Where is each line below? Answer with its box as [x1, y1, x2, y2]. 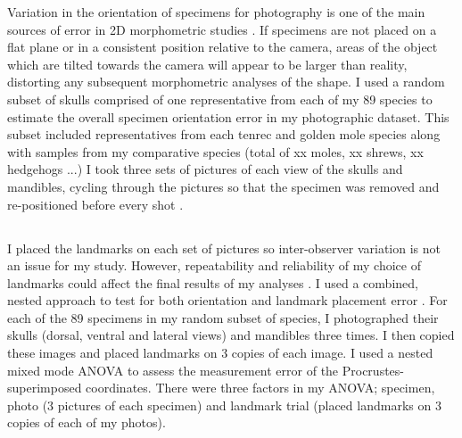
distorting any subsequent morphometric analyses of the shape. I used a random [7, 72, 445, 91]
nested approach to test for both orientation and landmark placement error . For [7, 291, 448, 310]
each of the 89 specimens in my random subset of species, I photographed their [7, 308, 439, 326]
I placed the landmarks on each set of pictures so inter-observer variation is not [7, 238, 441, 257]
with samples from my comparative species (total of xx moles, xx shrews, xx [7, 142, 424, 161]
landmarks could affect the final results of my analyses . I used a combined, [7, 273, 418, 292]
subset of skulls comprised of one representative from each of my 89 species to [7, 89, 433, 108]
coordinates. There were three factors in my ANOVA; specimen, [86, 378, 435, 397]
